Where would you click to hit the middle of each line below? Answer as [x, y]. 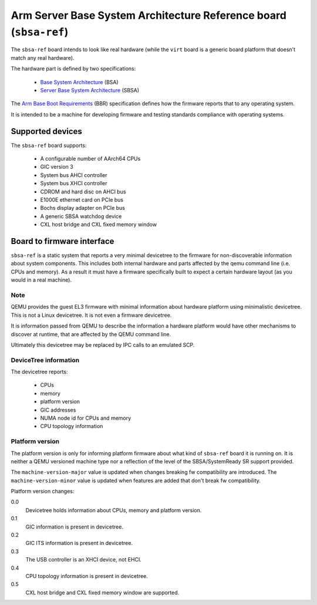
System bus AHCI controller [74, 175]
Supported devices [46, 131]
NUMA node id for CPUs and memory [86, 418]
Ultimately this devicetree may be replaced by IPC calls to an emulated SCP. [103, 345]
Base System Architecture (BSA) [79, 82]
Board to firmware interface [63, 241]
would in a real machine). [41, 280]
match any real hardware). [43, 58]
